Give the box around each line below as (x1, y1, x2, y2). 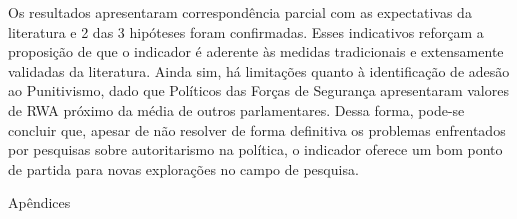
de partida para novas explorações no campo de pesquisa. (8, 158, 359, 179)
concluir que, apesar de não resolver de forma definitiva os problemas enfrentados (8, 119, 506, 140)
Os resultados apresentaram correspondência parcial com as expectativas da (8, 2, 472, 22)
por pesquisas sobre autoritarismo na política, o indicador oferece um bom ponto (8, 139, 503, 160)
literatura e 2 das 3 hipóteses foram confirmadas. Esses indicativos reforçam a (8, 21, 484, 42)
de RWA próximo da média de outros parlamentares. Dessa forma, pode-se (8, 99, 465, 120)
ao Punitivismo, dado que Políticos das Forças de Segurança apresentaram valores (8, 80, 509, 101)
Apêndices (8, 192, 71, 213)
